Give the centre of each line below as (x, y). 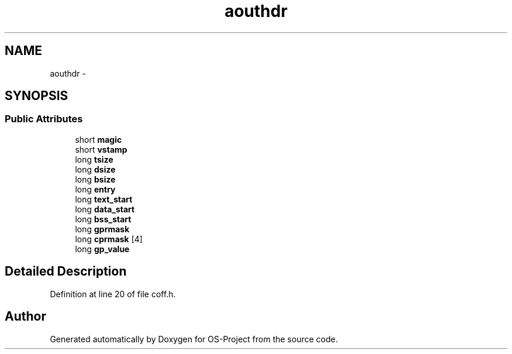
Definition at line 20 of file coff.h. (113, 294)
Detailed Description (66, 271)
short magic (98, 139)
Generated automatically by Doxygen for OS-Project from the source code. (194, 339)
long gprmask (102, 229)
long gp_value (102, 249)
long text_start (104, 199)
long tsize (94, 159)
